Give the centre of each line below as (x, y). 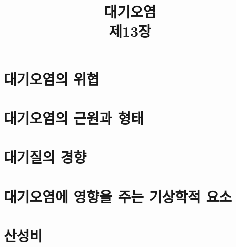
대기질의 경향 (45, 157)
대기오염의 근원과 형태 (74, 117)
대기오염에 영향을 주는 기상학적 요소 (118, 196)
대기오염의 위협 (52, 78)
